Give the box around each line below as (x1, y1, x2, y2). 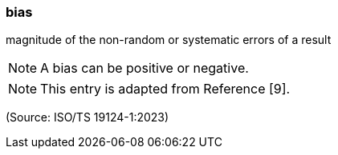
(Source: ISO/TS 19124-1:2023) (6, 110, 169, 125)
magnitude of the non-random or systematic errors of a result (6, 33, 332, 47)
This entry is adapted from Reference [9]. (40, 81, 291, 97)
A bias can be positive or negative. (40, 60, 249, 77)
